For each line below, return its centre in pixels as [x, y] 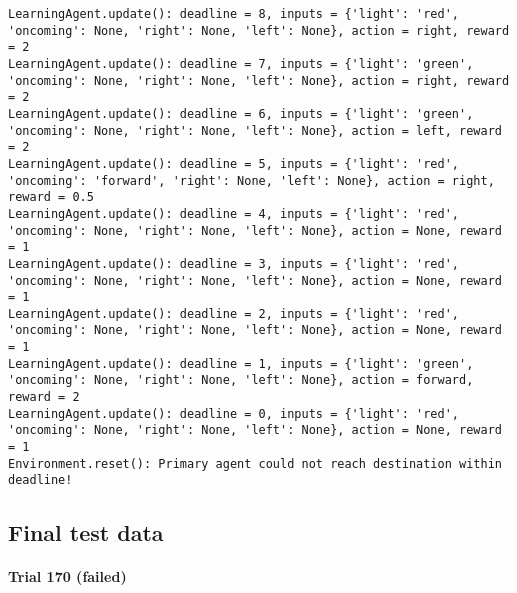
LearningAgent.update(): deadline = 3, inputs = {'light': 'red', [234, 263]
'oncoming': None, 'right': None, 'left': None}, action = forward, [241, 380]
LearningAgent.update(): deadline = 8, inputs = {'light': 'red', [234, 14]
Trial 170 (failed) [67, 576]
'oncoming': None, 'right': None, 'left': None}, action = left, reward [255, 130]
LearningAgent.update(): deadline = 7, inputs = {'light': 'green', [241, 63]
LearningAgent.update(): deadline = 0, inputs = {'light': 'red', [234, 413]
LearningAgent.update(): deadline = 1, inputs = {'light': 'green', [241, 363]
